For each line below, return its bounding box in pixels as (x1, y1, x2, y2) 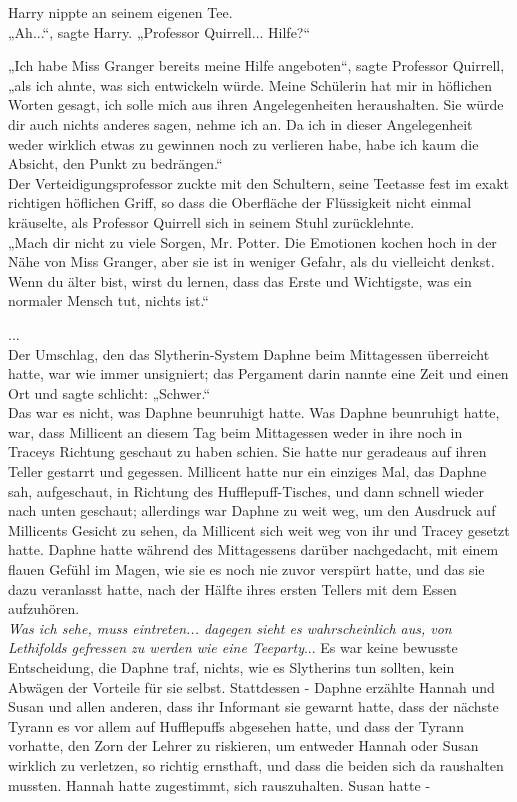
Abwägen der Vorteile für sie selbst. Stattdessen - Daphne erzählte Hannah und (8, 676, 495, 697)
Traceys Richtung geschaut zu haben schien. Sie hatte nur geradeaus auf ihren (8, 441, 487, 462)
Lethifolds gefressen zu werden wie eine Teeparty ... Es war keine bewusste (8, 637, 458, 658)
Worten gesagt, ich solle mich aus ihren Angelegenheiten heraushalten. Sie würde (8, 94, 504, 115)
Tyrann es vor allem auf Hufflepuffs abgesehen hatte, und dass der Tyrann (8, 715, 464, 736)
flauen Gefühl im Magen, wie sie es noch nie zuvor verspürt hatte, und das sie (8, 559, 485, 580)
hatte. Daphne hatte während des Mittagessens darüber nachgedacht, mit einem (8, 539, 499, 560)
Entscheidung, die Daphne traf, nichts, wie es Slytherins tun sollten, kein (8, 657, 455, 677)
